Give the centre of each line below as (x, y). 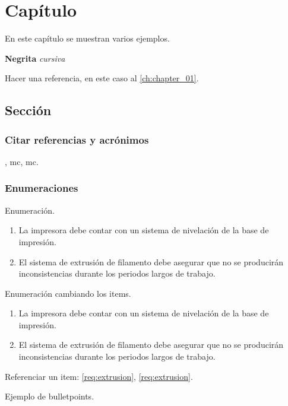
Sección (28, 110)
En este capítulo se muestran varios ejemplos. (87, 38)
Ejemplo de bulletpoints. (50, 396)
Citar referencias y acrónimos (77, 139)
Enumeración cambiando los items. (68, 293)
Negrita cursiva (35, 58)
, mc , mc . (22, 161)
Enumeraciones (42, 188)
